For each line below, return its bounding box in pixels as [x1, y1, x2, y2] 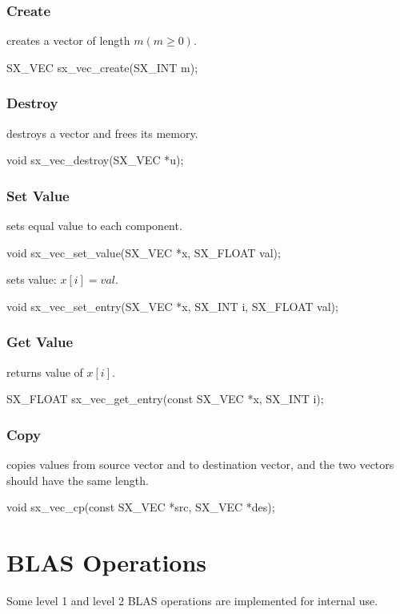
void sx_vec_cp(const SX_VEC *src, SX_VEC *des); [6, 499, 275, 515]
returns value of [6, 363, 83, 380]
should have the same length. [6, 471, 149, 488]
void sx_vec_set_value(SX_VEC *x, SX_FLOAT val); [6, 244, 281, 261]
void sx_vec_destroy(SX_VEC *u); [6, 151, 184, 168]
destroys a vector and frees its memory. [6, 124, 198, 141]
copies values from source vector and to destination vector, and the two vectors [6, 456, 394, 473]
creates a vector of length [6, 32, 130, 49]
